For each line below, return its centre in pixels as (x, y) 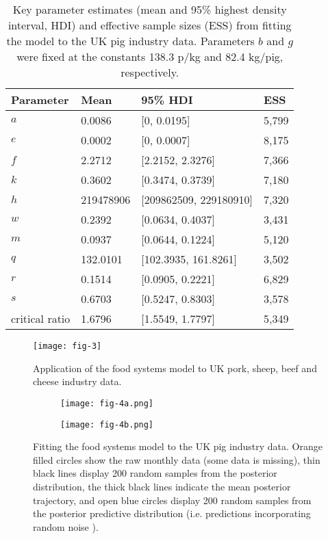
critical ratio (41, 318)
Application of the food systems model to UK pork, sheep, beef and (175, 368)
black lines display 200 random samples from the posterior (155, 473)
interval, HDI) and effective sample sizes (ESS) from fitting (150, 25)
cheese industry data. (77, 381)
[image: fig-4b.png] (107, 424)
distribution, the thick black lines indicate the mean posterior (162, 486)
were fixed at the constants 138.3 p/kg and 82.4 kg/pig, (150, 56)
